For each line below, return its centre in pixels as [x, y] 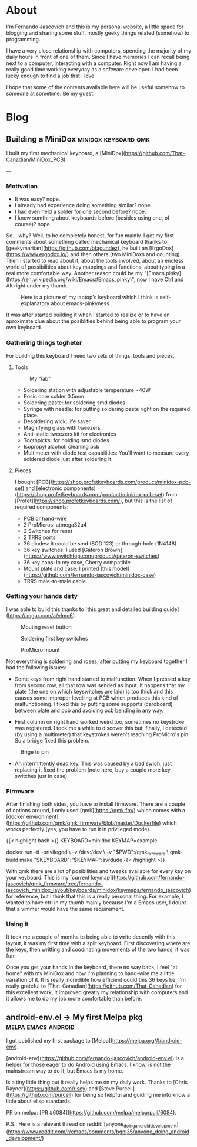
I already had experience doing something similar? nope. [83, 205]
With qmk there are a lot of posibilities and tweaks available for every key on [98, 871]
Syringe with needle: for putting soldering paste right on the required [107, 409]
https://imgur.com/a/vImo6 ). [42, 615]
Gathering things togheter [44, 343]
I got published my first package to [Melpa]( [59, 1041]
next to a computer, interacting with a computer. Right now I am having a [94, 63]
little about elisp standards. [39, 1101]
